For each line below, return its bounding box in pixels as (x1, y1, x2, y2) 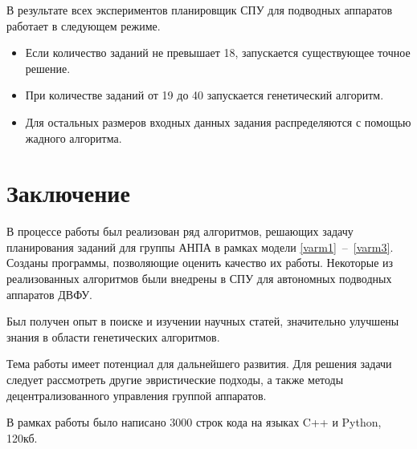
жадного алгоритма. (25, 129, 122, 146)
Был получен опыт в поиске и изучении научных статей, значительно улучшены (6, 313, 399, 330)
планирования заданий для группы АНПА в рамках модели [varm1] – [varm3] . (6, 238, 394, 255)
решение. (25, 59, 71, 76)
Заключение (6, 176, 130, 209)
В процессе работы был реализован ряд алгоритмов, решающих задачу (6, 223, 354, 240)
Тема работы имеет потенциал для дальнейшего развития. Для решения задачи (6, 355, 392, 372)
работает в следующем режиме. (6, 17, 161, 34)
